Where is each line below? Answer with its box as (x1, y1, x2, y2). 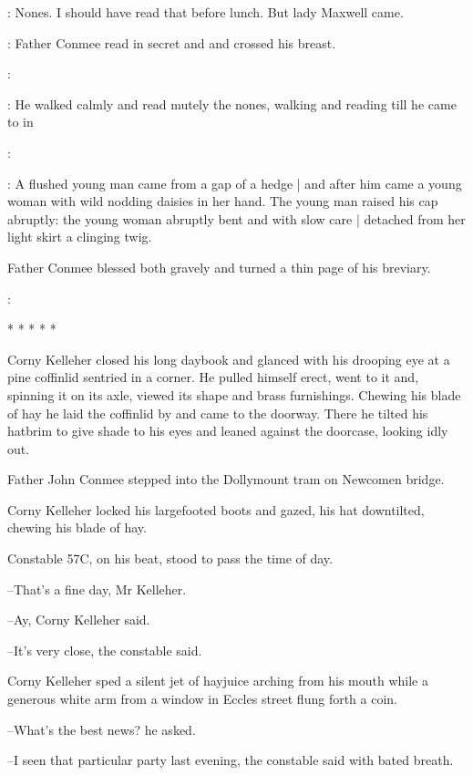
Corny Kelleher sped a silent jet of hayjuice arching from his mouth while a (7, 671, 428, 690)
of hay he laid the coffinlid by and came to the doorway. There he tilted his (7, 403, 428, 422)
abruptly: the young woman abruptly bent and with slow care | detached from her (7, 209, 466, 228)
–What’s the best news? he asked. (7, 719, 196, 739)
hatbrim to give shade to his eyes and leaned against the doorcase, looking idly (7, 421, 448, 440)
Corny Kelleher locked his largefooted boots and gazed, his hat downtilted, (7, 500, 425, 519)
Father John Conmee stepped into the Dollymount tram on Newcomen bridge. (7, 470, 445, 489)
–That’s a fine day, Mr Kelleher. (7, 579, 187, 598)
